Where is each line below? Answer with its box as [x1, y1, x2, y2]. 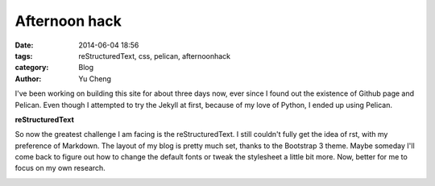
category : [14, 63, 49, 72]
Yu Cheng [78, 73, 112, 84]
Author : [14, 73, 42, 84]
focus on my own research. [14, 163, 106, 173]
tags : [14, 51, 33, 60]
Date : [14, 40, 34, 50]
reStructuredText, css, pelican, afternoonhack [78, 51, 231, 60]
